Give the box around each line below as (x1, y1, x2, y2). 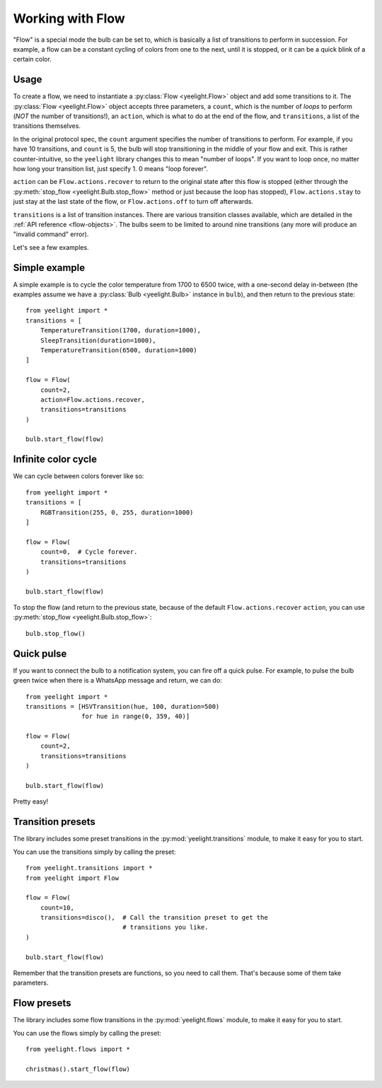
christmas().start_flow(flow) (25, 1065, 131, 1073)
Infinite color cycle (13, 453, 98, 465)
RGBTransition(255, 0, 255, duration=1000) (40, 508, 194, 516)
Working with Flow (13, 11, 125, 26)
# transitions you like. (122, 923, 209, 932)
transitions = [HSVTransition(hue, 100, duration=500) (25, 702, 220, 710)
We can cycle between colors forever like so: (13, 472, 144, 480)
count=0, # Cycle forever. (40, 548, 138, 556)
